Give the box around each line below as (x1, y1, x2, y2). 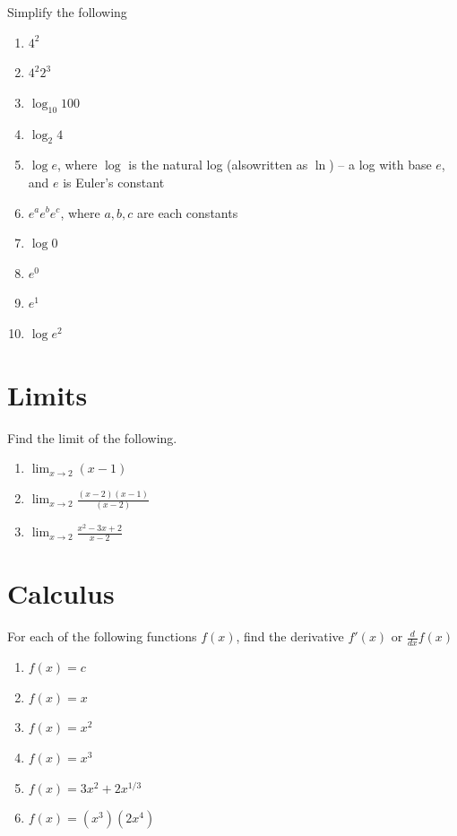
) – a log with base (329, 155, 432, 174)
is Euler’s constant (63, 172, 165, 191)
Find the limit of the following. (7, 428, 177, 447)
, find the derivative (236, 627, 344, 646)
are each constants (137, 203, 238, 222)
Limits (7, 376, 88, 413)
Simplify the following (7, 3, 127, 21)
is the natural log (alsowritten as (128, 155, 308, 174)
